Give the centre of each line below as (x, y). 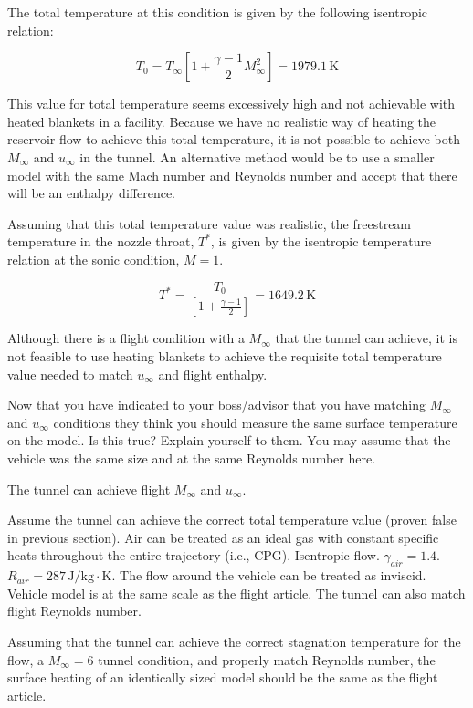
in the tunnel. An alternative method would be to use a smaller (257, 156)
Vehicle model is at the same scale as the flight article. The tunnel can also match (236, 593)
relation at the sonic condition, (94, 259)
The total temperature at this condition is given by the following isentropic (218, 12)
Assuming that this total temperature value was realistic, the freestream (210, 223)
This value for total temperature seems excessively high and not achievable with (231, 104)
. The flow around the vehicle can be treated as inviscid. (269, 575)
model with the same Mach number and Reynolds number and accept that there (232, 175)
